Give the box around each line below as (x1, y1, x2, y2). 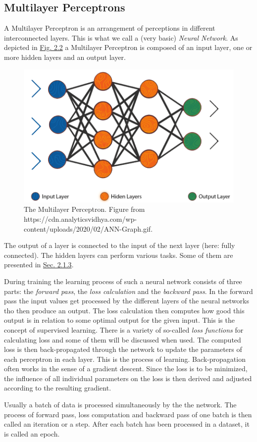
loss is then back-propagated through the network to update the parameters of (4, 344, 242, 354)
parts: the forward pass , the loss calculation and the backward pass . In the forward (4, 286, 253, 296)
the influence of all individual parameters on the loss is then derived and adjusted (4, 373, 252, 383)
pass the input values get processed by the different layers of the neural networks (4, 295, 249, 306)
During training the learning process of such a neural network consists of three (4, 276, 242, 286)
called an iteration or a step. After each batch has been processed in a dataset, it (4, 419, 250, 429)
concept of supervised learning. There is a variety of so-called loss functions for (4, 324, 244, 335)
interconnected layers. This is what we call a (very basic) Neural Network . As (4, 32, 238, 43)
